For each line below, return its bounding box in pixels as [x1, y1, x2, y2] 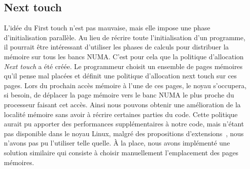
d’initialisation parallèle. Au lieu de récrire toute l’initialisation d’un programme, [4, 32, 246, 42]
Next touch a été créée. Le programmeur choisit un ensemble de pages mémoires [4, 61, 243, 71]
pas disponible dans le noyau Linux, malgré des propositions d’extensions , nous [4, 128, 244, 138]
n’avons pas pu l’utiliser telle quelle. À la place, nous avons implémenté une [4, 138, 230, 148]
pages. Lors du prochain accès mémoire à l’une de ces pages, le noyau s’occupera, [4, 80, 247, 90]
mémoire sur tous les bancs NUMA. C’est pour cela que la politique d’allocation [4, 51, 244, 61]
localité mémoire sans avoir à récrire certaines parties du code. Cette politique [4, 109, 238, 119]
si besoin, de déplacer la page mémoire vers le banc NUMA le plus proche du [4, 90, 234, 100]
